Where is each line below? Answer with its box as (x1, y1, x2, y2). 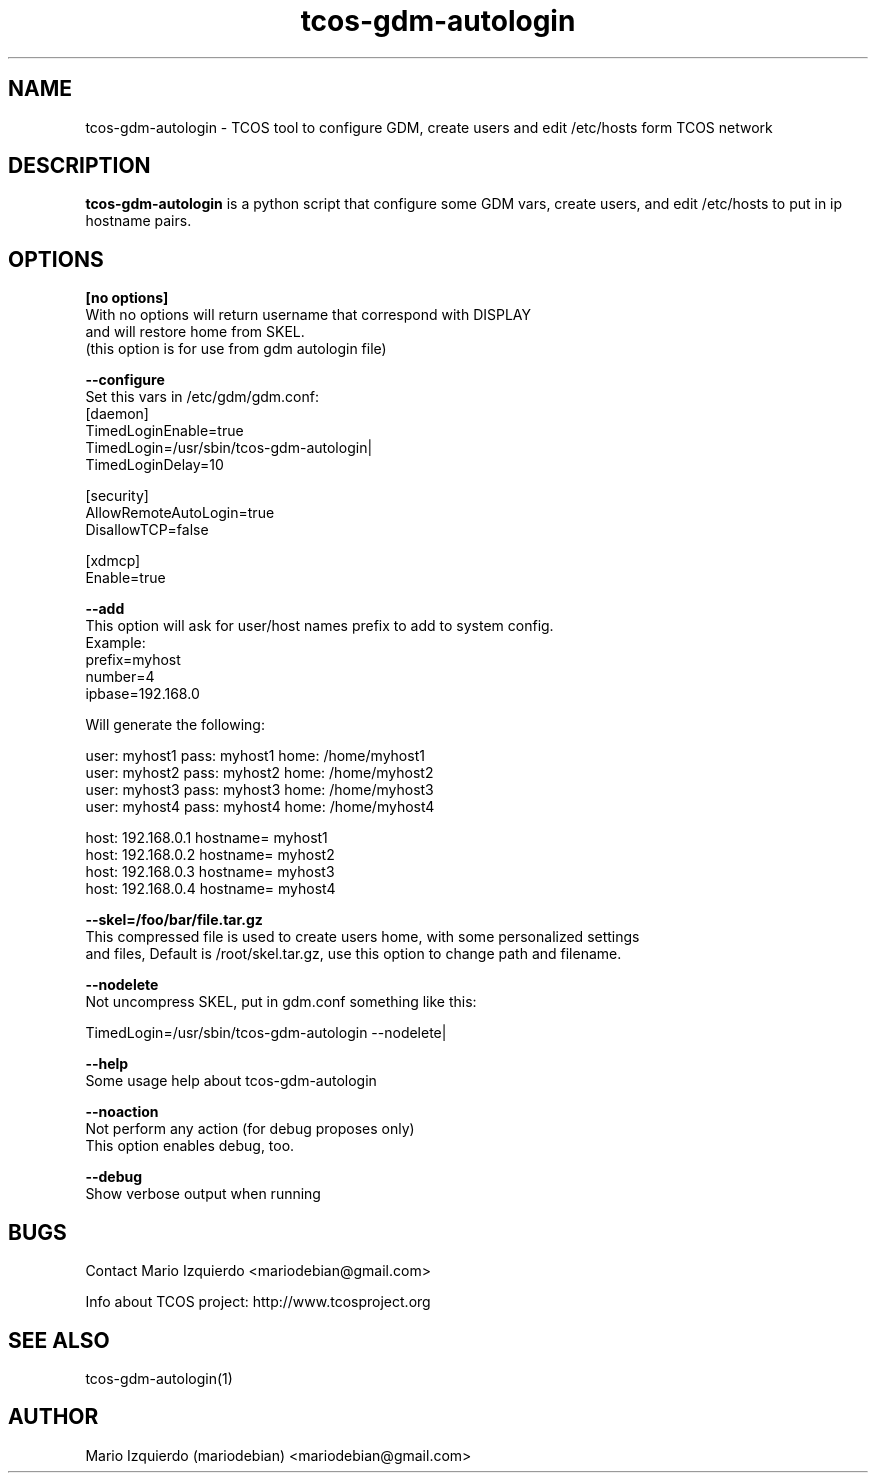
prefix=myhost (85, 651, 181, 669)
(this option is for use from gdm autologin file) (85, 340, 387, 358)
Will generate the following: (85, 716, 265, 734)
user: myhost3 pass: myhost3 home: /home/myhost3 (85, 781, 434, 799)
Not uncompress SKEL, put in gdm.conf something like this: (85, 993, 477, 1011)
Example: (85, 634, 146, 652)
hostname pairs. (85, 212, 192, 230)
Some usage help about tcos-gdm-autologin (85, 1072, 377, 1090)
